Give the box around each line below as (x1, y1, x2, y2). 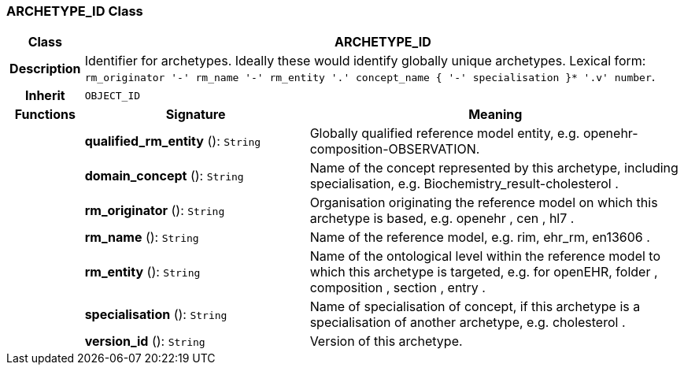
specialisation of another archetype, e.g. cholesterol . (309, 314, 626, 331)
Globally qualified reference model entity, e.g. (309, 125, 580, 142)
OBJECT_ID (84, 89, 141, 102)
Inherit (24, 87, 65, 104)
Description (9, 61, 81, 77)
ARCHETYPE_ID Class (6, 3, 143, 19)
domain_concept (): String (84, 168, 244, 184)
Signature (165, 106, 226, 123)
